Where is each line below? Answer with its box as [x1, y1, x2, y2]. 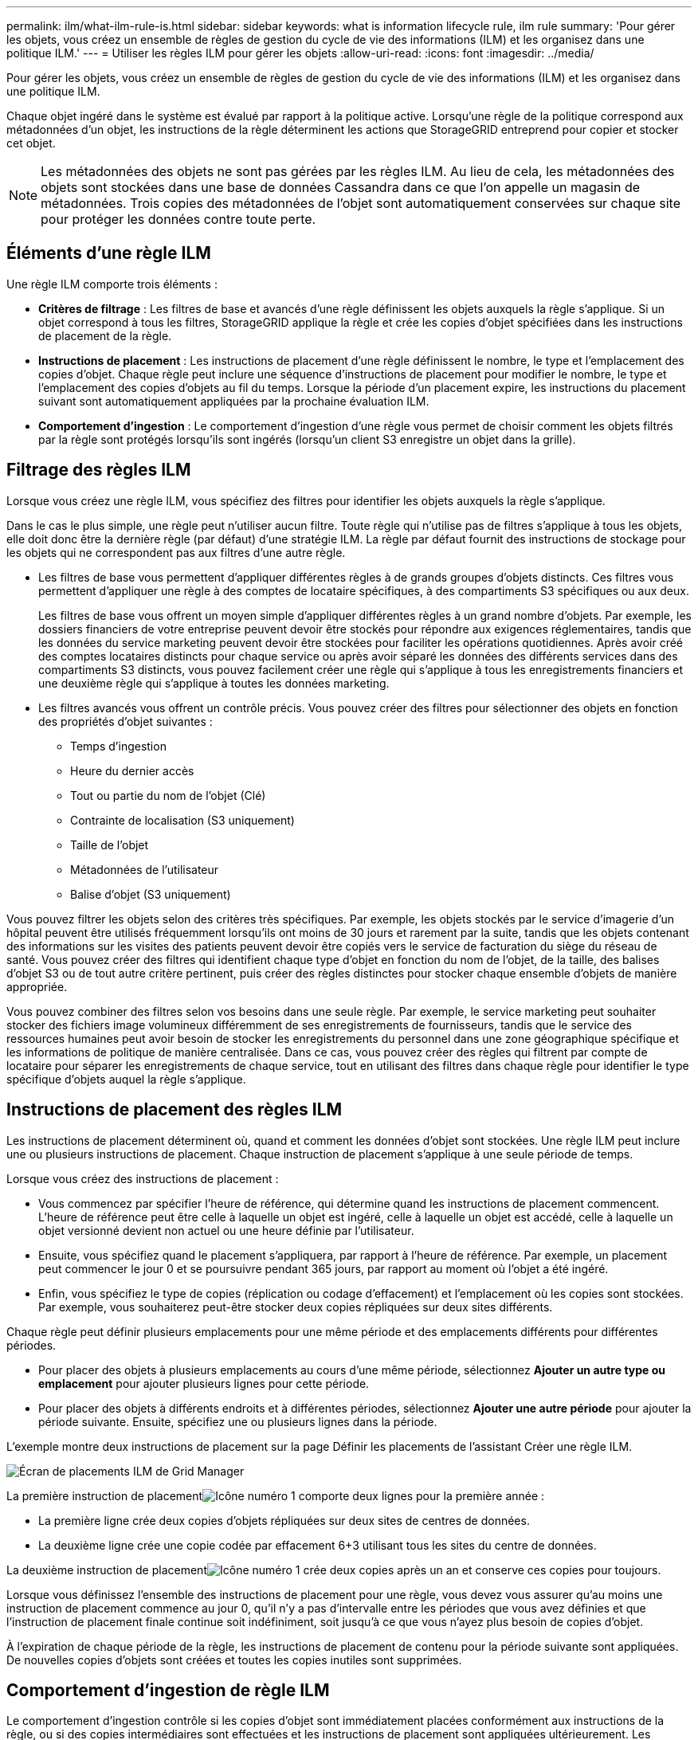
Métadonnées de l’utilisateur [70, 862, 219, 876]
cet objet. [6, 136, 56, 150]
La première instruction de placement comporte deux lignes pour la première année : [6, 1488, 545, 1503]
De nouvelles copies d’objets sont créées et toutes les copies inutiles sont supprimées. [6, 1652, 462, 1667]
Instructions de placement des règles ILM [6, 1099, 343, 1120]
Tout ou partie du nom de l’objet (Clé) [70, 788, 266, 802]
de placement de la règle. [38, 328, 172, 343]
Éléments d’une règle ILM [6, 243, 211, 264]
